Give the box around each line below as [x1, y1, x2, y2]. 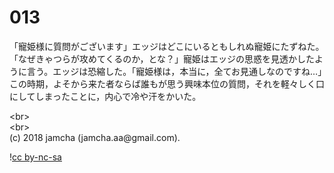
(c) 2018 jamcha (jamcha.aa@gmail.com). [9, 131, 181, 143]
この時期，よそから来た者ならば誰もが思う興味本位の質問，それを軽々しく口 [9, 77, 325, 90]
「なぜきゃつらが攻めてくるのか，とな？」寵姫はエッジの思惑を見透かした [9, 52, 316, 65]
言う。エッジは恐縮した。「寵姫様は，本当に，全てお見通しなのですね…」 [26, 65, 323, 77]
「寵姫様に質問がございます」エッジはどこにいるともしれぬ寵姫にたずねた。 [9, 40, 325, 52]
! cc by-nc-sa [9, 151, 62, 163]
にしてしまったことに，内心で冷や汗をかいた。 [9, 90, 202, 102]
